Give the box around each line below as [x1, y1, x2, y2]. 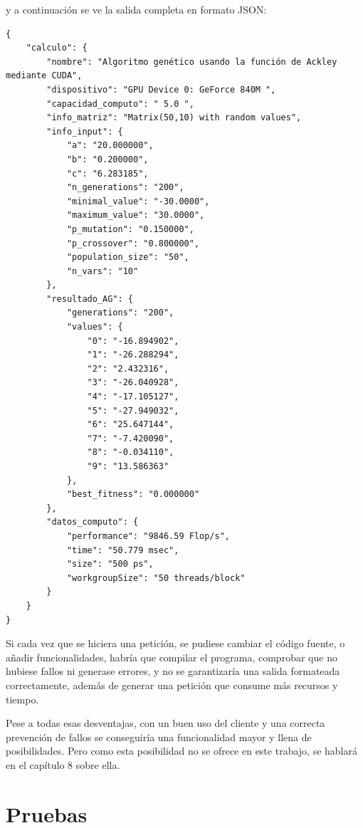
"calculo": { [26, 43, 88, 53]
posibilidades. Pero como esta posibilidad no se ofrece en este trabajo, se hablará [6, 743, 357, 758]
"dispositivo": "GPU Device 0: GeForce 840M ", [46, 84, 276, 95]
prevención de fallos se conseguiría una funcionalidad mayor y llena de [6, 729, 312, 744]
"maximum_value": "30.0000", [66, 210, 205, 221]
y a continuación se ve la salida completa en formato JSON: [6, 2, 267, 16]
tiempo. [6, 691, 39, 706]
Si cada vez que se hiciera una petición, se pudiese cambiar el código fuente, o [6, 636, 345, 651]
